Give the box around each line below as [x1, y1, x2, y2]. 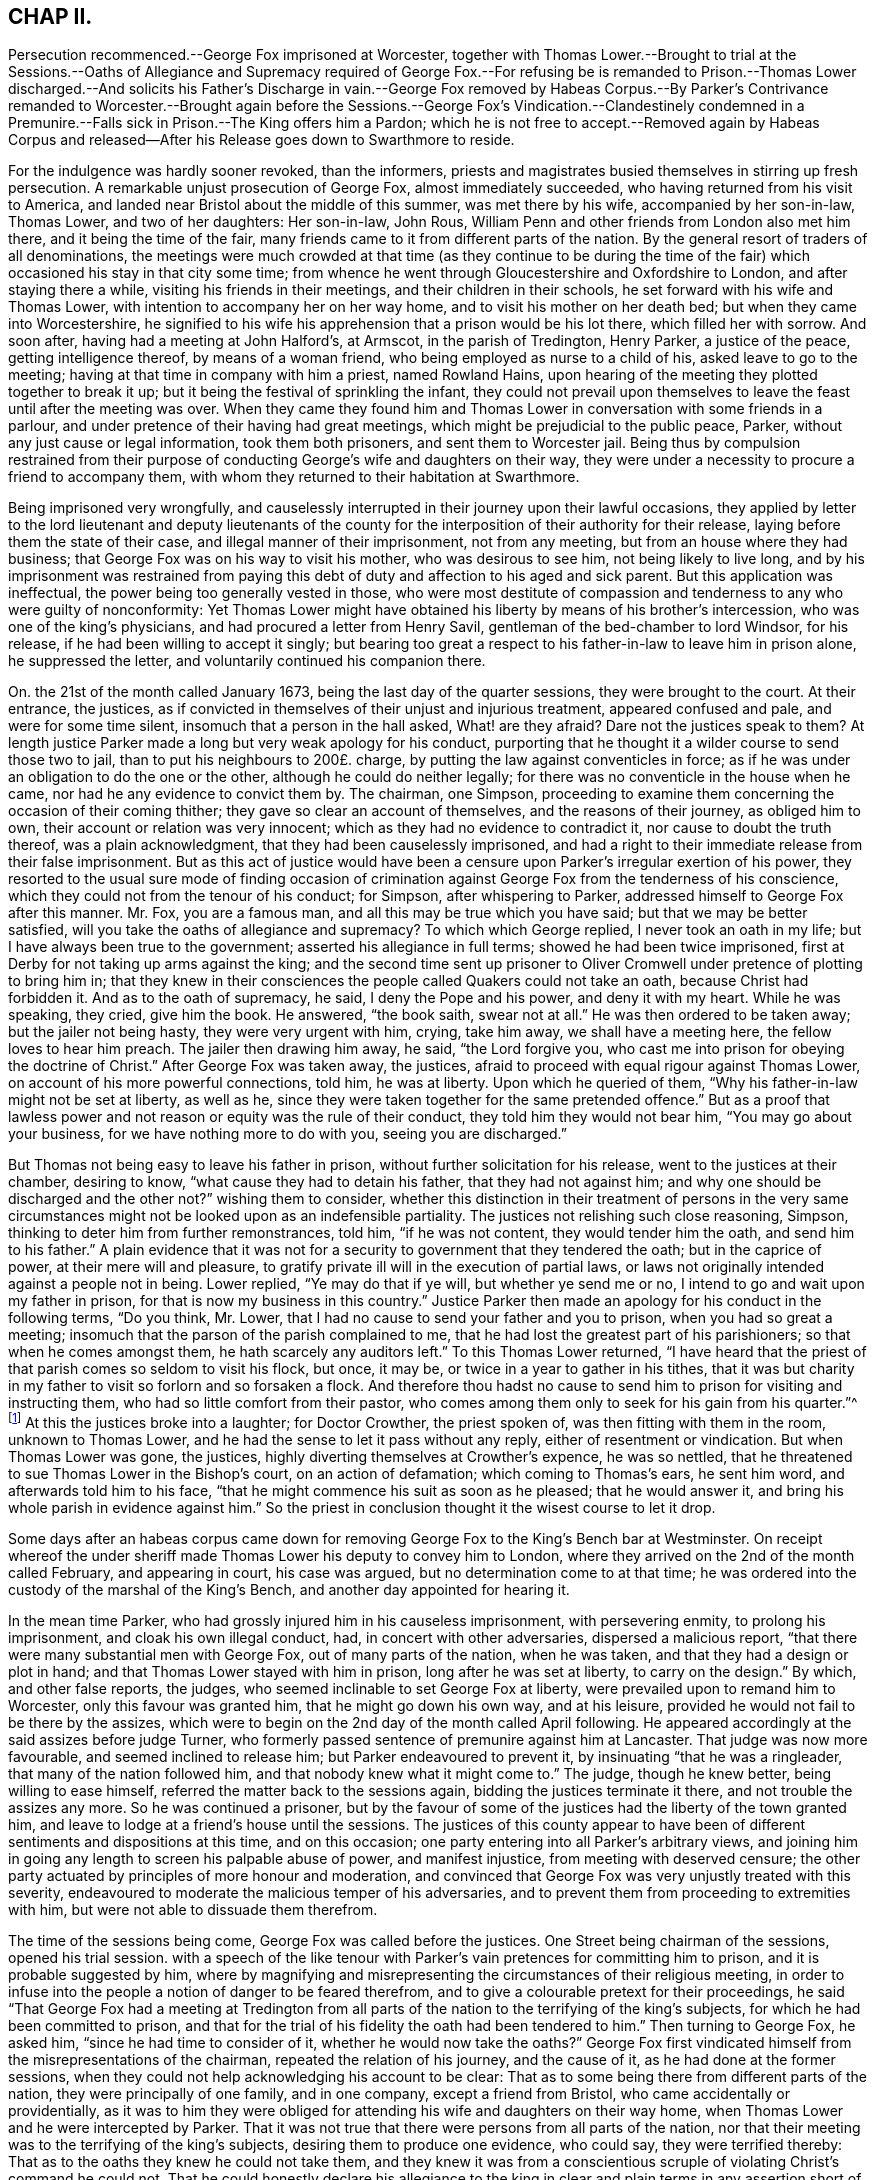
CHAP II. [8, 4, 93, 29]
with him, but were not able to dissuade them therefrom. [8, 1901, 378, 1919]
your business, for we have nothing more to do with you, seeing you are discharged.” [8, 1125, 568, 1143]
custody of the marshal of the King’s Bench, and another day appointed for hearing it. [8, 1581, 570, 1599]
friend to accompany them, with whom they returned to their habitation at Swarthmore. [8, 468, 580, 486]
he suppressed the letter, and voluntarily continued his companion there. [8, 652, 486, 670]
